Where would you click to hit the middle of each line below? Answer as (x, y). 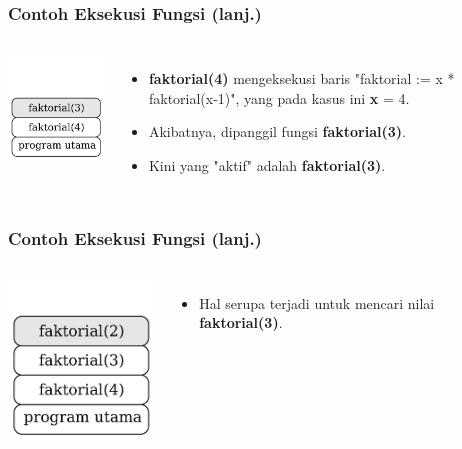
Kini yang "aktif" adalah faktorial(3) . (267, 165)
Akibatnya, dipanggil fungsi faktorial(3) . (277, 131)
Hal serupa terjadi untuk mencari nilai (317, 302)
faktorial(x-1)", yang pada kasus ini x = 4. (279, 97)
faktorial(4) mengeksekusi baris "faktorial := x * (301, 78)
